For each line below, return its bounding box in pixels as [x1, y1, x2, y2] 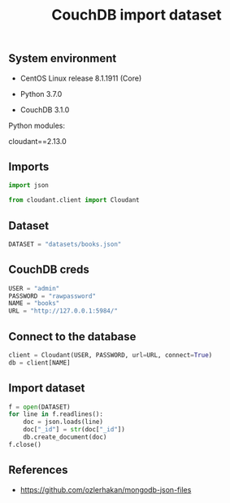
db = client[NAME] [8, 358, 71, 367]
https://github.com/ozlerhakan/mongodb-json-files [20, 484, 192, 494]
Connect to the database [8, 330, 137, 343]
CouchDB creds [8, 263, 89, 277]
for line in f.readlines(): [8, 410, 104, 418]
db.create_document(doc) [23, 433, 107, 441]
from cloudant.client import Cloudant [8, 196, 140, 204]
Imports [8, 160, 50, 173]
